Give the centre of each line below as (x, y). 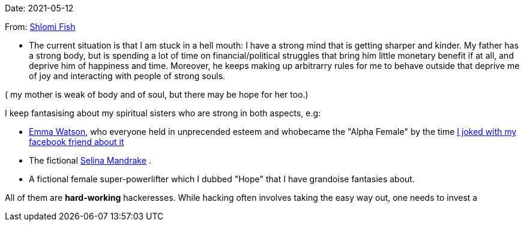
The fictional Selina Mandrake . (90, 160)
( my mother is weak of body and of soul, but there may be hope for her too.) (157, 94)
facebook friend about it (77, 142)
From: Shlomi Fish (40, 27)
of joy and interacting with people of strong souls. (127, 76)
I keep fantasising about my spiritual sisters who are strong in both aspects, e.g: (163, 113)
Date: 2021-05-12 (39, 8)
